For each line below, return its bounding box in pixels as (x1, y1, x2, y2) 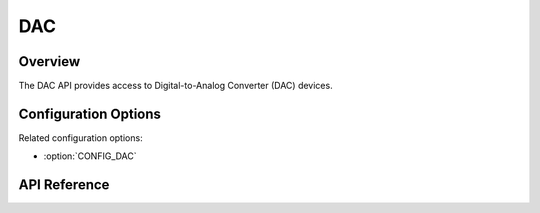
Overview (18, 53, 81, 70)
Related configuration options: (18, 131, 144, 144)
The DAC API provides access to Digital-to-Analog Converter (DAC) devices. (18, 80, 334, 92)
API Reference (18, 176, 110, 194)
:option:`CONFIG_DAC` (43, 150, 137, 162)
